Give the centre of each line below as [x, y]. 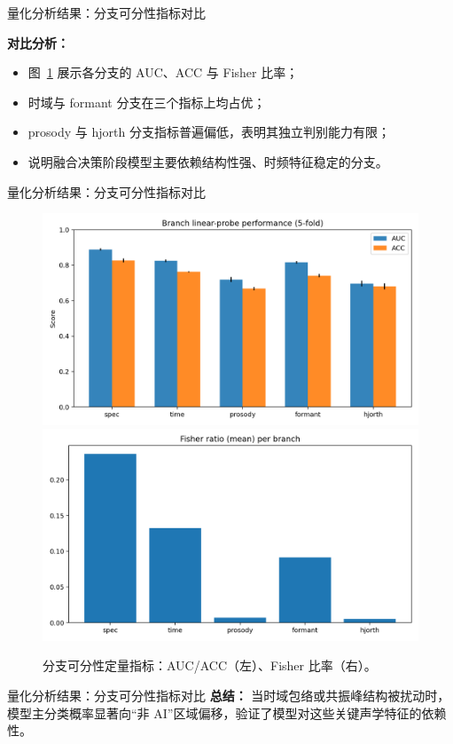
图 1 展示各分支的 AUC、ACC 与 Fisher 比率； [163, 72]
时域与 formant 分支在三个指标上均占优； [147, 102]
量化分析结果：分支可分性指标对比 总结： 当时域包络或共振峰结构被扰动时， [229, 695]
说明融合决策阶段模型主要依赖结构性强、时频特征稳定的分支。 [208, 161]
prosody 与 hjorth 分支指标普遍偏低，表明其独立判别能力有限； [209, 132]
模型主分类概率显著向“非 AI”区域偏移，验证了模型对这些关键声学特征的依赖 [227, 712]
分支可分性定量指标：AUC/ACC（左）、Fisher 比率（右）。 [210, 665]
